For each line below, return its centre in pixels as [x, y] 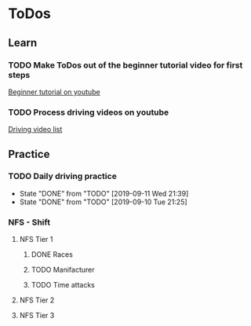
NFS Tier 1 [36, 240]
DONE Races [52, 255]
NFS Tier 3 [37, 316]
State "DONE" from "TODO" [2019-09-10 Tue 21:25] [103, 202]
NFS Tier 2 [37, 300]
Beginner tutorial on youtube [54, 92]
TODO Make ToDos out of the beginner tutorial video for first [125, 65]
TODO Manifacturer [63, 270]
